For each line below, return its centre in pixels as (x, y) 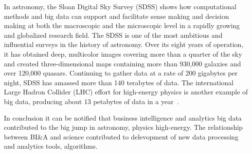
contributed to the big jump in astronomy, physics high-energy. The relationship (123, 127)
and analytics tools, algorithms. (51, 146)
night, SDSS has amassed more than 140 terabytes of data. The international (119, 82)
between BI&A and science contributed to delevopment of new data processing (121, 136)
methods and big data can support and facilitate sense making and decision (117, 16)
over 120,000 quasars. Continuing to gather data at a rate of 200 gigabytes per (121, 73)
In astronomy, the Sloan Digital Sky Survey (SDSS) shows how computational (120, 6)
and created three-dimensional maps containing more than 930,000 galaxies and (123, 63)
